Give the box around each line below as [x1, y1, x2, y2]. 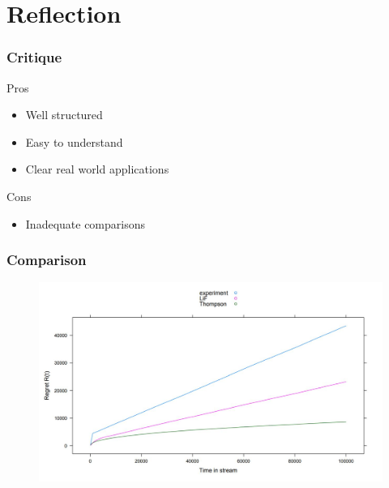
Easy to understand [25, 133, 123, 150]
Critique [6, 47, 62, 67]
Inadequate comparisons [25, 215, 145, 232]
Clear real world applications [25, 161, 169, 178]
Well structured [25, 106, 103, 123]
